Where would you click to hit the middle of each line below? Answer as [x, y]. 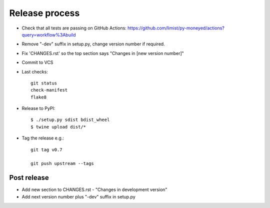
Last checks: [35, 71]
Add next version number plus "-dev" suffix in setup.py [79, 196]
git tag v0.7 [46, 149]
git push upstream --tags [62, 163]
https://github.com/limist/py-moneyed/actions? [176, 28]
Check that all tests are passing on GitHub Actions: [74, 28]
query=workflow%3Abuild [49, 34]
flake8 [39, 97]
